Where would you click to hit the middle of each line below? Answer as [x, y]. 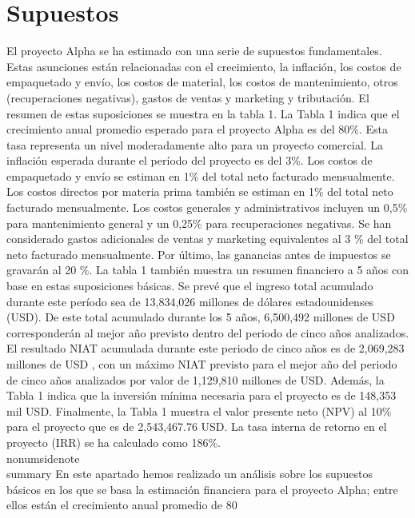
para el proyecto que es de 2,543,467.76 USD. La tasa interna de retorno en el [197, 426]
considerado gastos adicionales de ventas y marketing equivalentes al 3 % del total [207, 239]
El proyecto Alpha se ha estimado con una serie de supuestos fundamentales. [194, 51]
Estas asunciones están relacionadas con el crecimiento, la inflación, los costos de [204, 66]
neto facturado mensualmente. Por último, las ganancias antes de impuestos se [199, 254]
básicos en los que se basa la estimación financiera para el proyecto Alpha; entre [202, 489]
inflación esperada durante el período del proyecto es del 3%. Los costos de [190, 160]
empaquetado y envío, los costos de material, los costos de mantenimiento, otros [202, 82]
